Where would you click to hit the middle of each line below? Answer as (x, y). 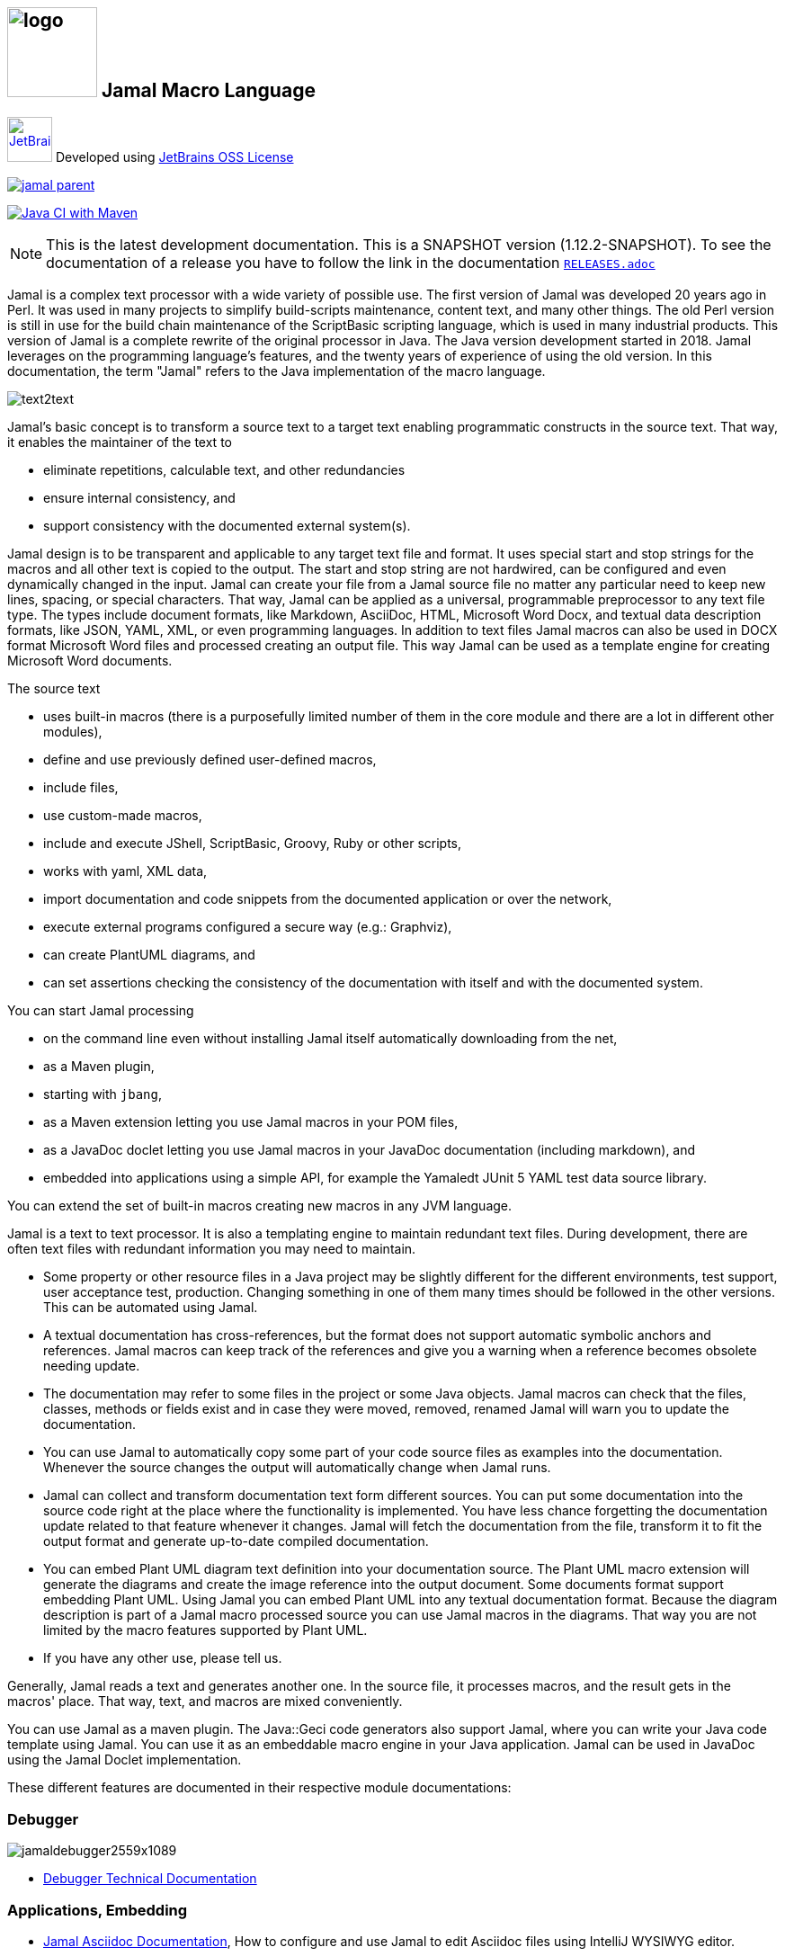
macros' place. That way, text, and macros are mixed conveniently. (205, 1701)
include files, (81, 788)
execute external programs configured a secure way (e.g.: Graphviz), (248, 927)
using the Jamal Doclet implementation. (125, 1760)
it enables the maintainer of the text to (120, 442)
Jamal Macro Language (208, 90)
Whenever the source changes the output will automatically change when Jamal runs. (297, 1468)
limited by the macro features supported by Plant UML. (205, 1630)
